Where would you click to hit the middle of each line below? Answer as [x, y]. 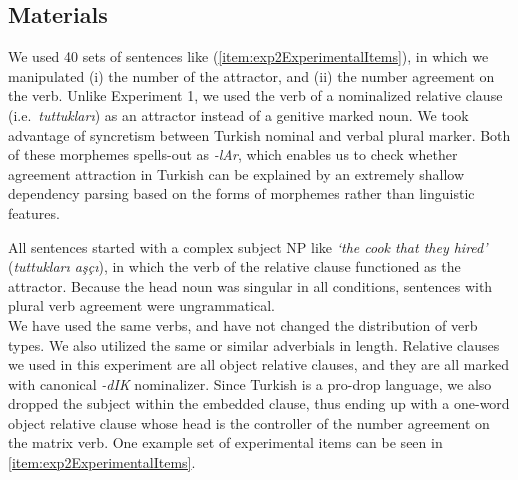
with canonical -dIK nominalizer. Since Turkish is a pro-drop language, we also [250, 383]
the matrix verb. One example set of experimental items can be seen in [225, 442]
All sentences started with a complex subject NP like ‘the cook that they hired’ [248, 246]
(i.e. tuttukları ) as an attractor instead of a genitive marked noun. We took [238, 114]
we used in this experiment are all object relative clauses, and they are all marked [258, 364]
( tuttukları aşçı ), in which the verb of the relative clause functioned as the [234, 266]
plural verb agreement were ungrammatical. [141, 305]
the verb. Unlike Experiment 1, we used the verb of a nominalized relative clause [255, 95]
